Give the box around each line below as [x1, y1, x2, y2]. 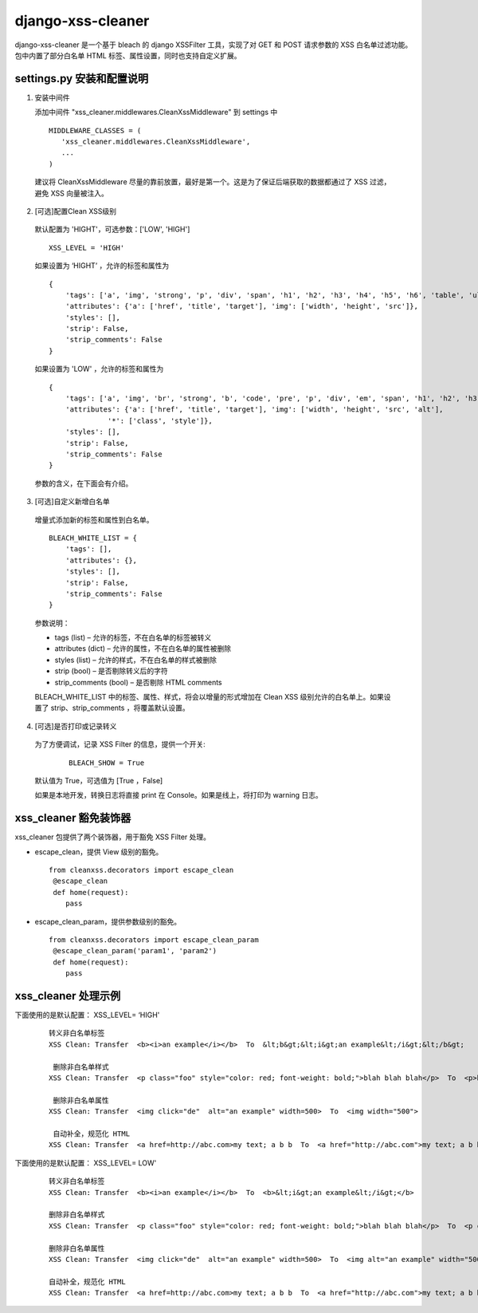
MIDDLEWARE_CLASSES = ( [49, 126, 142, 135]
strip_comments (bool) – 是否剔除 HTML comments [54, 677, 222, 687]
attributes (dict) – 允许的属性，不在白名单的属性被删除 [54, 644, 232, 653]
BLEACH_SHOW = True [69, 758, 145, 767]
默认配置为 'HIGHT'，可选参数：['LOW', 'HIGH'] [34, 224, 190, 235]
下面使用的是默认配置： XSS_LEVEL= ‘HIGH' [14, 1010, 160, 1020]
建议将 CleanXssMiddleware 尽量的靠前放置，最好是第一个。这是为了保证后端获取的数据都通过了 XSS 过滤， [34, 177, 391, 187]
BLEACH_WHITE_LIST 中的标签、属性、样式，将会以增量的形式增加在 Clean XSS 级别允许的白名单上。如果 [34, 692, 384, 702]
